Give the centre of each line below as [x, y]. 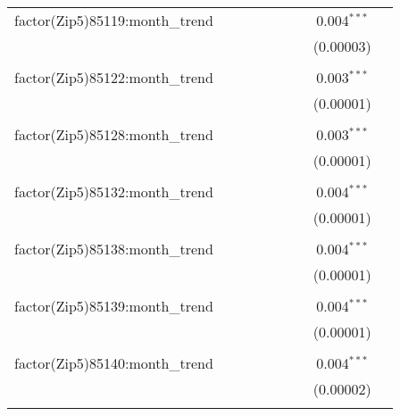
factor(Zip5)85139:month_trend [114, 306]
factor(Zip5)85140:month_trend [114, 363]
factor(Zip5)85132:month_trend [114, 191]
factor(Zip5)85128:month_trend [114, 134]
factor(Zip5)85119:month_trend [114, 20]
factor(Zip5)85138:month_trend [114, 249]
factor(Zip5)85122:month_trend [114, 77]
